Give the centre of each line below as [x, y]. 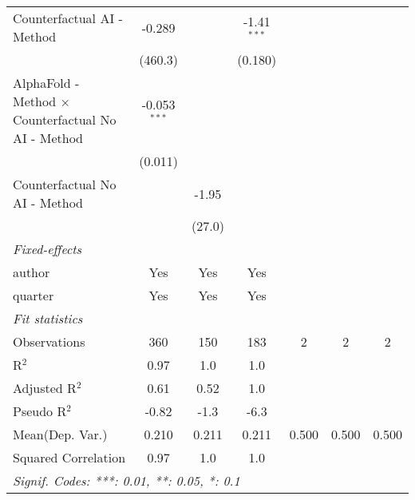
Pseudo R [40, 411]
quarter [34, 295]
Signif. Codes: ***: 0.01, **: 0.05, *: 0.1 [126, 480]
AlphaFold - [46, 83]
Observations [49, 341]
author [32, 272]
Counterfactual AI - [68, 18]
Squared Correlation [69, 457]
